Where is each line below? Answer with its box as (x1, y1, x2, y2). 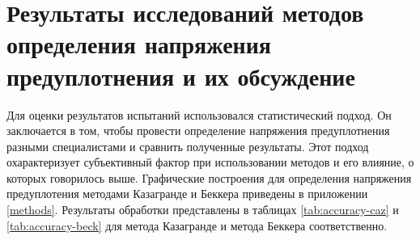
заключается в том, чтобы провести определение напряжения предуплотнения (6, 122, 390, 139)
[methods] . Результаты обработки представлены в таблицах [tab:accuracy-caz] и (6, 201, 399, 218)
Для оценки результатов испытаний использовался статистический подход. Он (6, 106, 392, 123)
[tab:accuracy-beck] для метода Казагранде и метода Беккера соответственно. (6, 217, 388, 234)
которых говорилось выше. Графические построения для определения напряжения (6, 169, 412, 186)
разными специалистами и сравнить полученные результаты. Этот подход (6, 137, 369, 154)
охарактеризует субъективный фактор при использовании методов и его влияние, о (6, 154, 414, 171)
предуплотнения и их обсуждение (6, 59, 355, 92)
